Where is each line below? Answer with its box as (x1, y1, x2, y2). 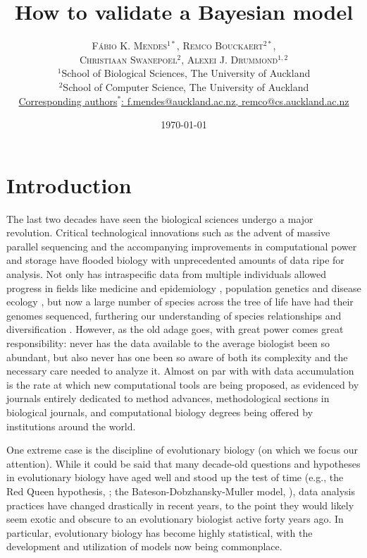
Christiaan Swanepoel (79, 51, 178, 66)
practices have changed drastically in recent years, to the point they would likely (6, 497, 354, 512)
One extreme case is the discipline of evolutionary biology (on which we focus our (6, 442, 358, 457)
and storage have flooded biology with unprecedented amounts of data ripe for (6, 253, 344, 267)
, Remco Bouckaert (176, 38, 263, 53)
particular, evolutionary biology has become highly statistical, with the (6, 525, 313, 540)
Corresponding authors (18, 93, 118, 108)
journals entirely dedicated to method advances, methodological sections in (6, 391, 330, 406)
